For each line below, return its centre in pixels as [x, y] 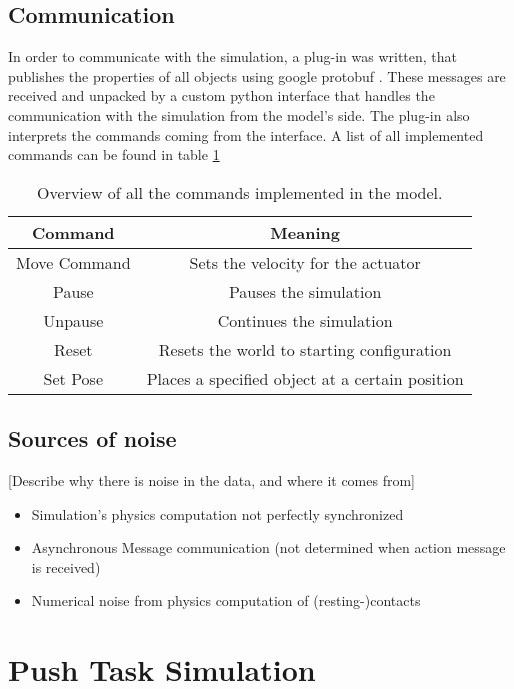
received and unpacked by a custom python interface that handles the [221, 95]
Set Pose [73, 378]
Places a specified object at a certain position [305, 378]
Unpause [73, 320]
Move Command [73, 262]
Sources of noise [92, 438]
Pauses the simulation [305, 291]
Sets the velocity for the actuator [305, 262]
